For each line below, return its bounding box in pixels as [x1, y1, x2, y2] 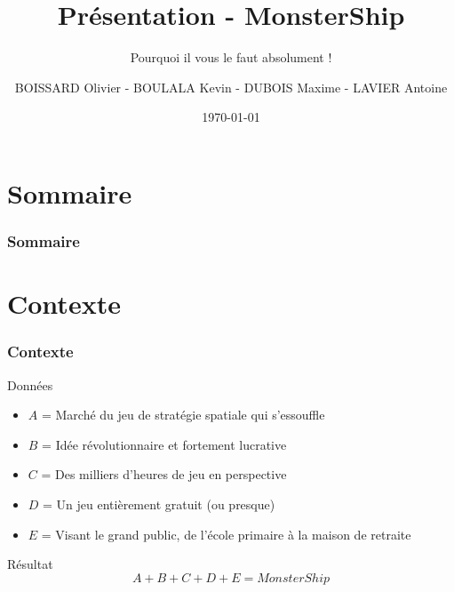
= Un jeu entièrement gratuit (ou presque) [43, 494, 275, 513]
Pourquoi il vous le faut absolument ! [130, 48, 332, 67]
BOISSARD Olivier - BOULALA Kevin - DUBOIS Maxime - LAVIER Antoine [14, 77, 448, 96]
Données [7, 375, 53, 394]
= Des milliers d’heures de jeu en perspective [41, 465, 287, 484]
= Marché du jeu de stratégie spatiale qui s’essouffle [41, 405, 325, 424]
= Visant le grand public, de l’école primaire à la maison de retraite [41, 524, 411, 543]
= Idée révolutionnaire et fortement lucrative [42, 435, 287, 453]
